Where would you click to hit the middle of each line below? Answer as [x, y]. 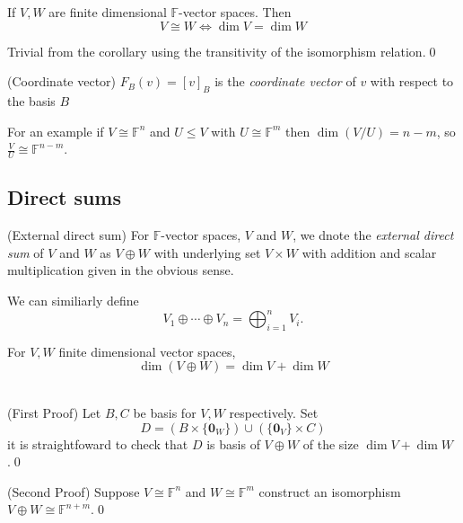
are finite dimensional [108, 12]
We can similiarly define [73, 300]
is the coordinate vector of [285, 81]
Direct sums [65, 197]
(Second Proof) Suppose [74, 491]
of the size [331, 443]
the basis [31, 100]
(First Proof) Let [54, 413]
